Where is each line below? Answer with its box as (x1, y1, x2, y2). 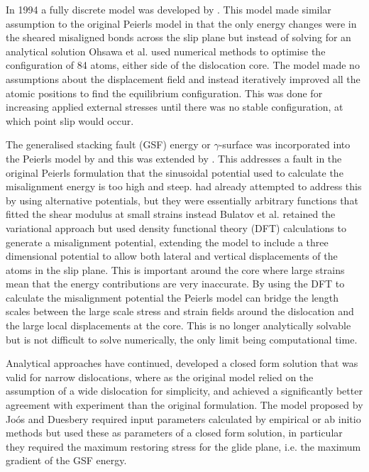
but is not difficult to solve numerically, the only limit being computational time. (6, 331, 358, 346)
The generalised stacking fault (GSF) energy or (6, 137, 211, 152)
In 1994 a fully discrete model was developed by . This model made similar (6, 2, 331, 16)
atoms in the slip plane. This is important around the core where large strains (6, 262, 345, 277)
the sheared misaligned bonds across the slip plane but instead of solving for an (6, 30, 351, 45)
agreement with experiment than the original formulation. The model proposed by (6, 397, 363, 412)
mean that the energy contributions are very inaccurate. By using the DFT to (6, 276, 345, 291)
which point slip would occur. (6, 113, 134, 128)
